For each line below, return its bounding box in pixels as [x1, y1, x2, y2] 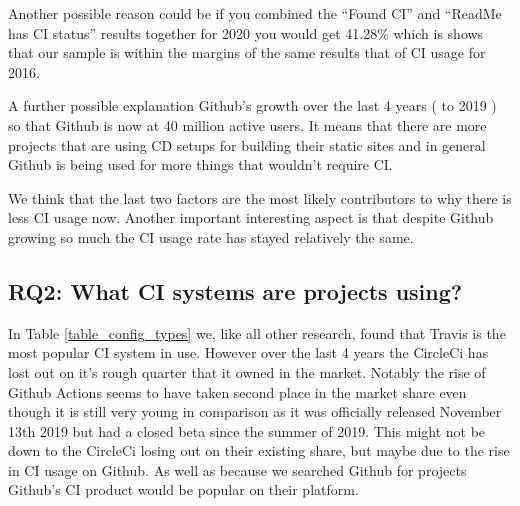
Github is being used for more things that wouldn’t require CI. [8, 154, 393, 175]
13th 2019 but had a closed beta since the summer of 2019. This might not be [8, 420, 486, 441]
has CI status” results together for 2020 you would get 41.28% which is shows [8, 22, 484, 43]
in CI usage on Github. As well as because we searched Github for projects [8, 459, 467, 480]
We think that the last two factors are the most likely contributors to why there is [8, 187, 512, 208]
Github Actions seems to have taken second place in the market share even [8, 381, 467, 402]
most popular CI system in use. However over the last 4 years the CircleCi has [8, 342, 489, 363]
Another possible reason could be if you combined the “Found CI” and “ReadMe [8, 3, 502, 23]
